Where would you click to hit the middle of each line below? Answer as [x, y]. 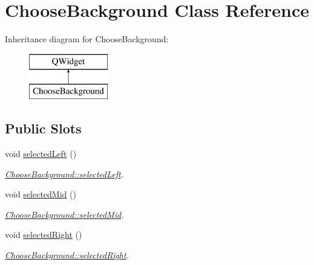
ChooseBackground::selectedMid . [64, 214]
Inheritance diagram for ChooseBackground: [87, 39]
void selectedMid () [41, 194]
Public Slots [43, 128]
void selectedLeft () [41, 154]
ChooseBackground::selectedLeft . [64, 174]
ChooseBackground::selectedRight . [67, 255]
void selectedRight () [44, 235]
